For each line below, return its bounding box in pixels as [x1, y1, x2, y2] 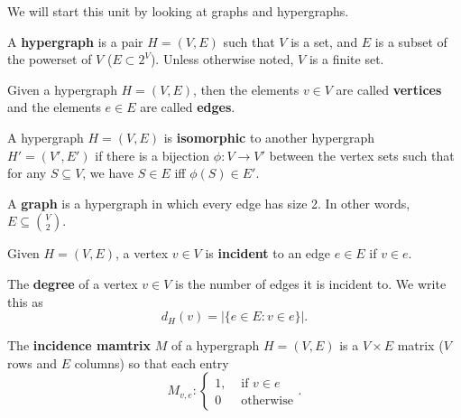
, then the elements [193, 79, 300, 98]
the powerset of [7, 50, 92, 69]
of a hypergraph [171, 336, 260, 355]
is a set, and [290, 32, 358, 51]
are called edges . [140, 98, 235, 116]
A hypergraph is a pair [7, 32, 143, 51]
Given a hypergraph [7, 79, 117, 98]
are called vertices [336, 79, 442, 98]
